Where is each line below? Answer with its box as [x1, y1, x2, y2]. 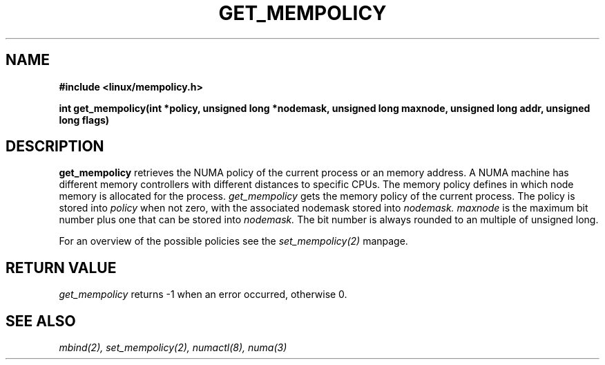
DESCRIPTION [6, 138, 104, 156]
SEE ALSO [6, 312, 76, 330]
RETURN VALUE [6, 259, 117, 277]
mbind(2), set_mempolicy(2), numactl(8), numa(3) [59, 341, 287, 354]
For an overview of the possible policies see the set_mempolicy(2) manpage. [59, 235, 408, 247]
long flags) [59, 113, 110, 126]
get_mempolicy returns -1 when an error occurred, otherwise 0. [59, 288, 347, 301]
